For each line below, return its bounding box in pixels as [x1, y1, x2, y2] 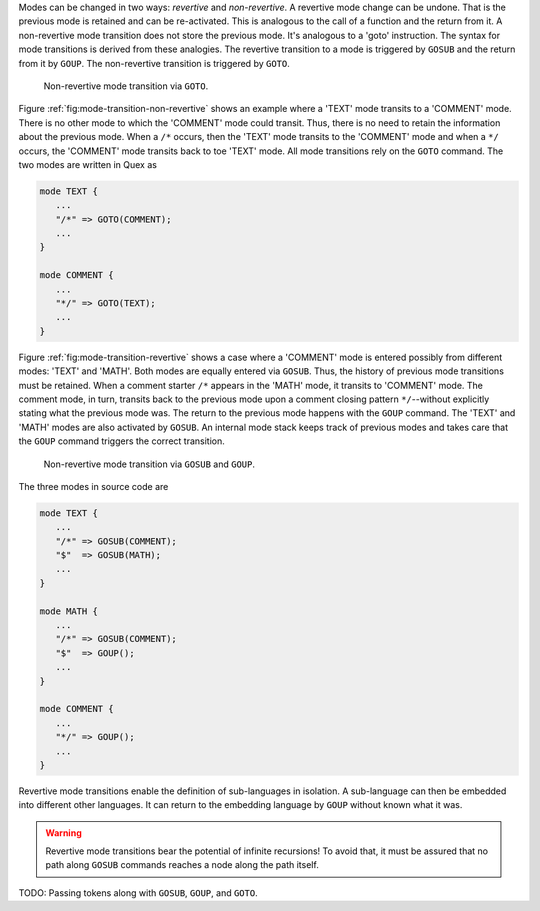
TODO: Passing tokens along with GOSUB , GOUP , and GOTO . [18, 886, 259, 899]
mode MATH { [39, 605, 99, 617]
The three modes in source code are [18, 480, 169, 492]
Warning [45, 826, 82, 839]
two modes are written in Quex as [18, 158, 157, 170]
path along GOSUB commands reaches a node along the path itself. [45, 859, 319, 871]
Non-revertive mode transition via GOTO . [43, 80, 209, 92]
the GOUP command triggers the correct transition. [18, 435, 225, 447]
